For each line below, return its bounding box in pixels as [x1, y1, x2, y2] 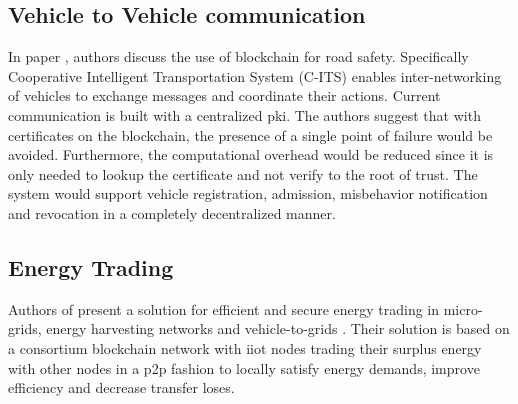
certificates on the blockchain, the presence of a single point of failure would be [8, 124, 493, 145]
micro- [443, 298, 483, 319]
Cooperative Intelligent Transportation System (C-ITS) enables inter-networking [8, 65, 502, 86]
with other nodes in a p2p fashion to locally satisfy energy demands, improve [8, 357, 480, 378]
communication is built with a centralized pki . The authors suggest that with [8, 104, 481, 125]
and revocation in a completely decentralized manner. [8, 202, 336, 223]
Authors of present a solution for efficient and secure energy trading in [8, 298, 440, 319]
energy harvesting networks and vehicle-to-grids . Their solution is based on [46, 318, 510, 339]
